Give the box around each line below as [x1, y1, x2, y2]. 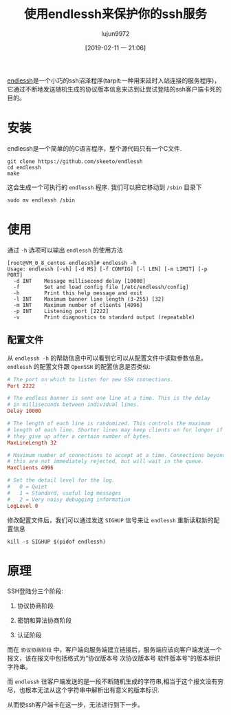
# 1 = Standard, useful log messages [7, 489, 122, 496]
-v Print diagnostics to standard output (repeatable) [13, 314, 195, 321]
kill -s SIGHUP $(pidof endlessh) [7, 538, 107, 545]
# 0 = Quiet [7, 483, 48, 490]
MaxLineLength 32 [7, 439, 57, 446]
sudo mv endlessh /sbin [7, 197, 76, 204]
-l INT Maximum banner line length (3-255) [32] [13, 295, 165, 303]
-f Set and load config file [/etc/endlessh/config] [13, 284, 189, 290]
